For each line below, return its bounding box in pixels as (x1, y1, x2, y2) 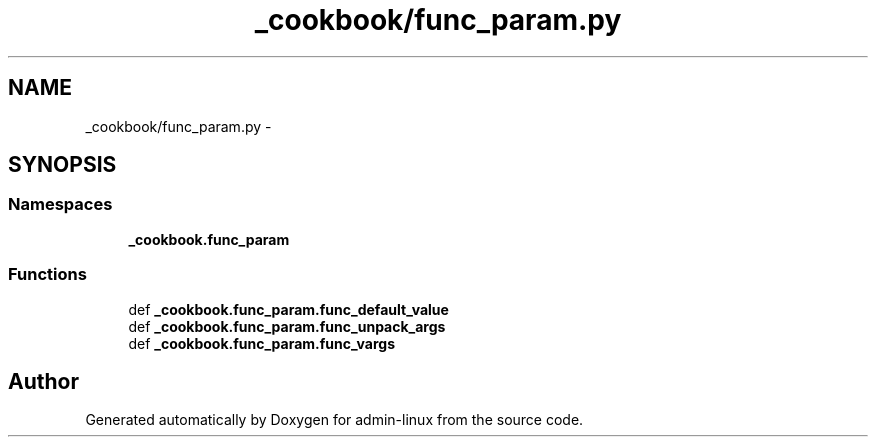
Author (8, 368, 79, 394)
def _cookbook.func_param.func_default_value (128, 300, 449, 318)
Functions (8, 264, 87, 285)
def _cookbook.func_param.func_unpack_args (128, 317, 446, 335)
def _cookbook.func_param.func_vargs (128, 334, 396, 352)
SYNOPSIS (8, 152, 117, 178)
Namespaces (8, 194, 113, 215)
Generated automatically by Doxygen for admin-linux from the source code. (85, 411, 584, 429)
